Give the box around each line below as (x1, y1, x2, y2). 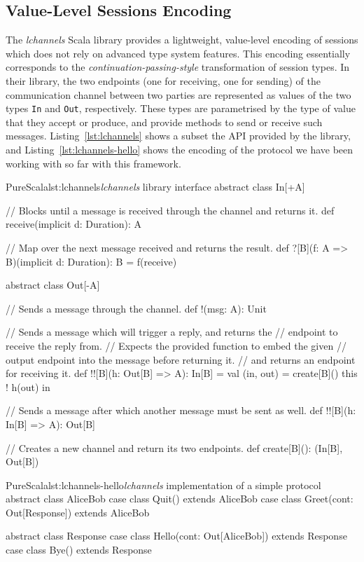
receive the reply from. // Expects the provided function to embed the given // (6, 338, 346, 352)
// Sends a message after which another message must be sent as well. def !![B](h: (6, 403, 356, 418)
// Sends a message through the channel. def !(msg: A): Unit (6, 301, 267, 315)
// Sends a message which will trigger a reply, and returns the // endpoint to (6, 324, 338, 339)
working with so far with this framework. (6, 156, 181, 170)
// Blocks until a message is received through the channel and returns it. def (6, 203, 335, 217)
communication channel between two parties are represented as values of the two (6, 87, 351, 102)
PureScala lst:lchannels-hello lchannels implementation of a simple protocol (6, 477, 321, 492)
